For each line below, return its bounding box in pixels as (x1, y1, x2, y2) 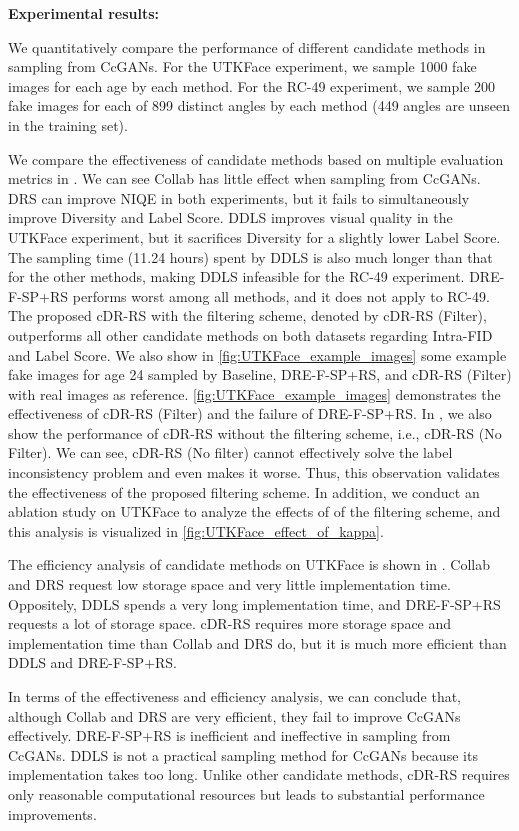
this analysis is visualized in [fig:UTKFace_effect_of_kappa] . (8, 520, 384, 541)
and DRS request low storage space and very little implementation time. (8, 574, 451, 595)
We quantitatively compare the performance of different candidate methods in (8, 36, 486, 57)
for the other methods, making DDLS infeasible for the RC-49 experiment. (8, 266, 465, 287)
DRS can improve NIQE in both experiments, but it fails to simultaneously (8, 187, 470, 208)
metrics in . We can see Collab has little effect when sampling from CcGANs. (8, 168, 481, 189)
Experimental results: (8, 3, 160, 23)
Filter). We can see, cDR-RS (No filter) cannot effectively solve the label (8, 442, 453, 463)
